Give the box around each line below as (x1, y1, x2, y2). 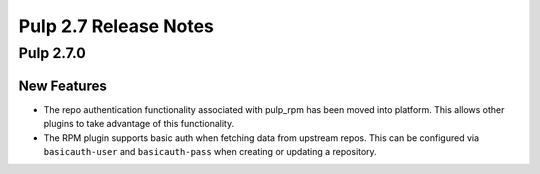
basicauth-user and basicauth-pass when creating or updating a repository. (43, 145, 377, 157)
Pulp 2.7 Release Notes (18, 15, 215, 37)
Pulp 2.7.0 (18, 44, 87, 62)
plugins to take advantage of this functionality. (43, 118, 235, 130)
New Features (18, 77, 107, 94)
